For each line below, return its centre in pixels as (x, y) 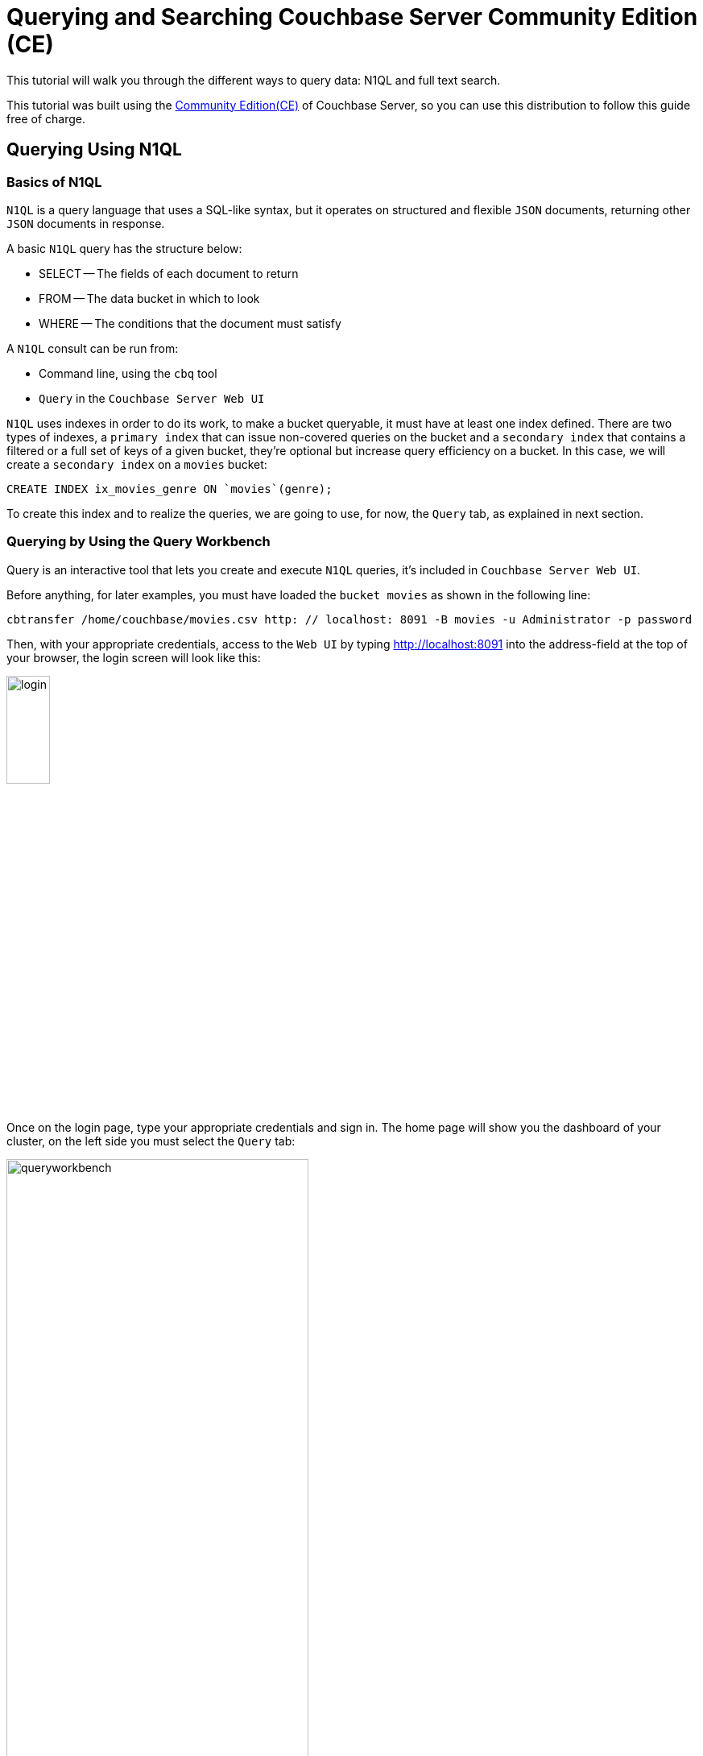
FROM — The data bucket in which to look (149, 298)
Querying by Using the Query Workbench (139, 542)
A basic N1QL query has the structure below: (124, 248)
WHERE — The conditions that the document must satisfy (190, 323)
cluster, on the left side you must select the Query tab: (151, 1141)
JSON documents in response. (86, 223)
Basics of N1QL (54, 182)
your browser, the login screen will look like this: (134, 657)
